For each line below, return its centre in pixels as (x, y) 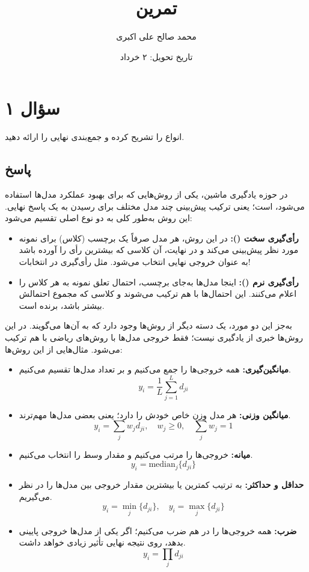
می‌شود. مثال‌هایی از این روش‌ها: (64, 349)
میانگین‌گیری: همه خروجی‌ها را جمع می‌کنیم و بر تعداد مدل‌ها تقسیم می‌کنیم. (155, 369)
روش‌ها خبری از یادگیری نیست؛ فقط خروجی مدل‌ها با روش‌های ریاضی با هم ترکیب (154, 337)
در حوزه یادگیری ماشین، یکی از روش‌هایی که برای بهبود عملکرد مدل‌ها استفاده (146, 194)
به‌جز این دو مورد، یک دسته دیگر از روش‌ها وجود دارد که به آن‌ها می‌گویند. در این (148, 325)
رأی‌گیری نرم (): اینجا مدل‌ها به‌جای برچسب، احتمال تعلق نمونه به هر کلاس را (159, 281)
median (162, 465)
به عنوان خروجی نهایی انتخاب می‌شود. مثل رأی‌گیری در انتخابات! (135, 262)
